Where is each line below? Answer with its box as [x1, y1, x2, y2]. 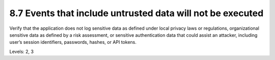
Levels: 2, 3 [9, 48, 34, 54]
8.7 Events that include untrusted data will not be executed [9, 8, 264, 19]
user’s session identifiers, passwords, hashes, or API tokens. [9, 39, 137, 45]
